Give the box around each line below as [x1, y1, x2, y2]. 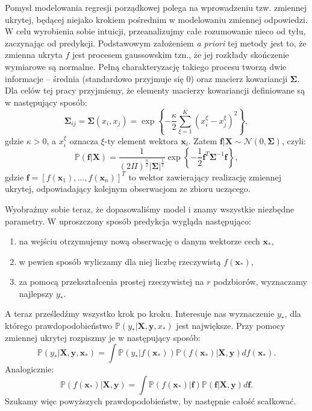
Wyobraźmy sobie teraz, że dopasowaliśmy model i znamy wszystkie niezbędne [5, 202, 295, 215]
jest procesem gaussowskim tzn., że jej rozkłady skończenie [72, 48, 289, 61]
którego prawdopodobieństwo [5, 319, 113, 332]
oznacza [69, 134, 98, 147]
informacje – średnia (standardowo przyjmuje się [5, 72, 184, 84]
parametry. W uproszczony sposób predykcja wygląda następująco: [5, 214, 251, 227]
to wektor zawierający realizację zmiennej [128, 170, 282, 183]
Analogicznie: [5, 363, 54, 375]
